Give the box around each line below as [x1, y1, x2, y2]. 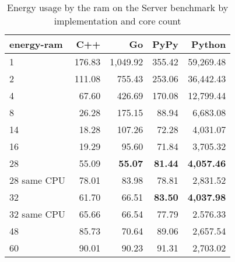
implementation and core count [54, 14, 181, 27]
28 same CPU [9, 173, 65, 187]
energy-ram [9, 37, 63, 51]
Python [191, 37, 226, 51]
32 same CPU [9, 207, 65, 221]
